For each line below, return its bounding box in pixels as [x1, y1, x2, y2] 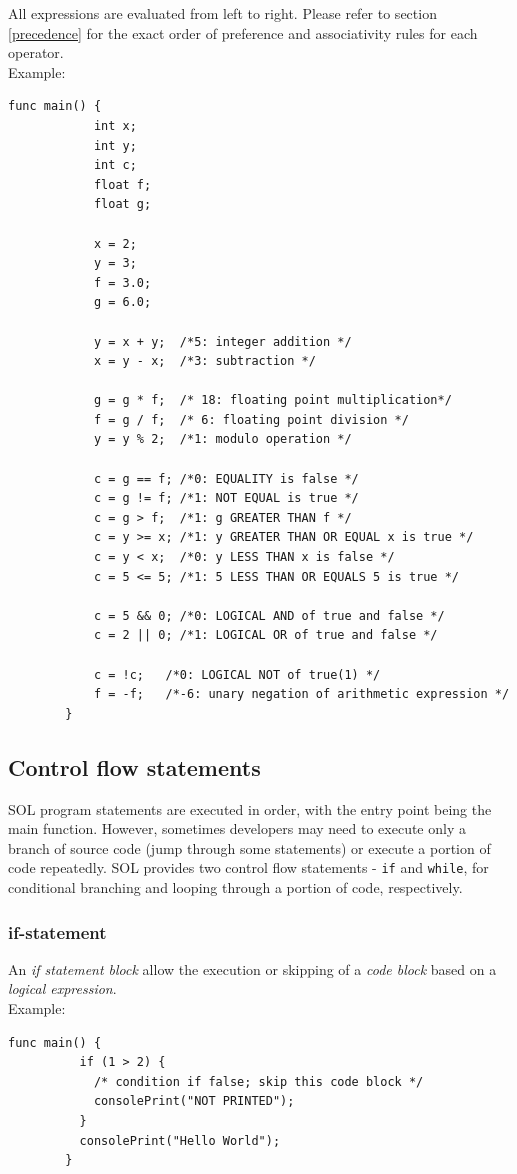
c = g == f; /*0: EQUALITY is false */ [93, 471, 359, 486]
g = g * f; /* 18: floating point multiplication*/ [93, 393, 452, 408]
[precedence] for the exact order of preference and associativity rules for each [8, 22, 478, 43]
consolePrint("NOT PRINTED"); [93, 1094, 295, 1109]
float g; [93, 197, 152, 212]
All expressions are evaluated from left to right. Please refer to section [8, 3, 437, 23]
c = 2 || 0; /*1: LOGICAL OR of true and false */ [93, 628, 438, 643]
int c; [93, 158, 137, 173]
